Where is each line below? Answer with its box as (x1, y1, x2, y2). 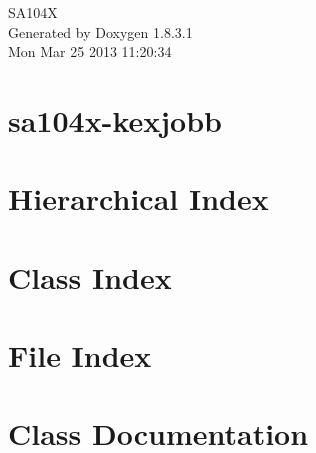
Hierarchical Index (8, 178, 269, 219)
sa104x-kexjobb (8, 99, 222, 140)
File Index (8, 335, 152, 376)
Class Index (8, 256, 172, 297)
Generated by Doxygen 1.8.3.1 (8, 21, 193, 42)
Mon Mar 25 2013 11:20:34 (8, 41, 172, 62)
